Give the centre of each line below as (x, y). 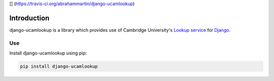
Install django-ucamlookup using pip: (48, 53)
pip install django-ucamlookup (59, 66)
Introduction (29, 18)
